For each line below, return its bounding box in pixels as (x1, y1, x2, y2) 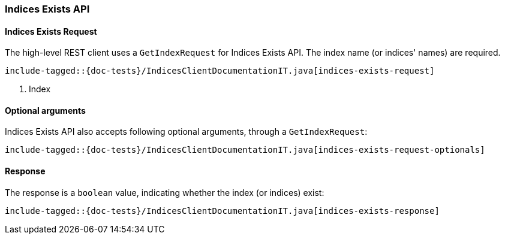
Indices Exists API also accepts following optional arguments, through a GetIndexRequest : (5, 126, 368, 137)
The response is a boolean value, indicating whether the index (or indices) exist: (5, 187, 324, 198)
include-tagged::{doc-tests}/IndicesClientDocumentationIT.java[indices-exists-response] (5, 205, 440, 216)
